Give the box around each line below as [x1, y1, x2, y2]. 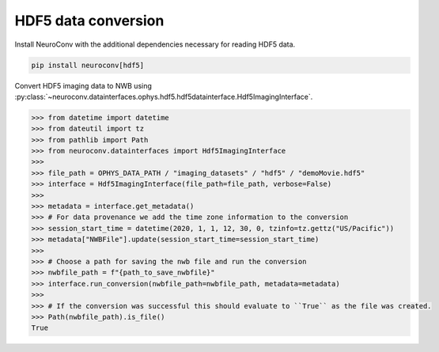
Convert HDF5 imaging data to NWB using [14, 81, 152, 90]
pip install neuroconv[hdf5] [31, 60, 145, 70]
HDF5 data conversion [14, 12, 165, 29]
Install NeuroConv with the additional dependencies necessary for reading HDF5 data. [14, 40, 296, 49]
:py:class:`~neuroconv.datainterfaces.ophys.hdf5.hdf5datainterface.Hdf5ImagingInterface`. [14, 92, 313, 101]
